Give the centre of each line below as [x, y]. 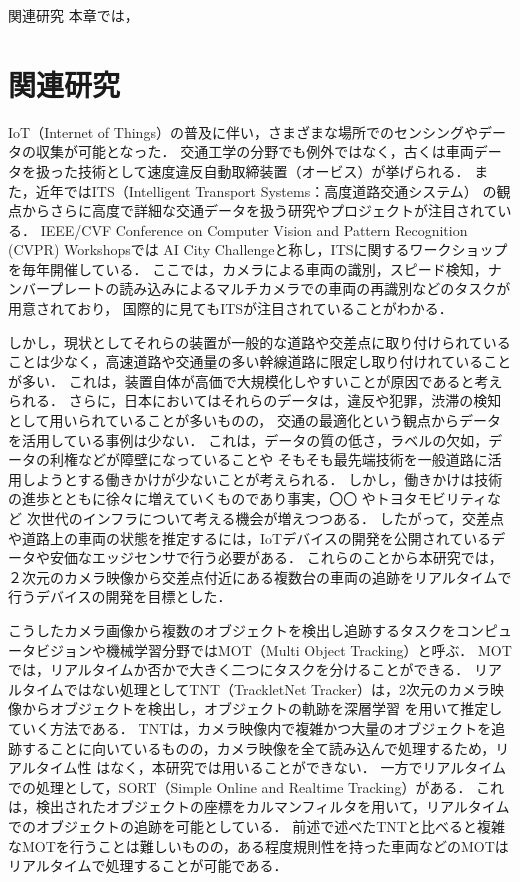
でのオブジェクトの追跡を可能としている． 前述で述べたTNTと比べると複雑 [256, 825]
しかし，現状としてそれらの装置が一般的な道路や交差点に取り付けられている [259, 341]
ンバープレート [57, 288]
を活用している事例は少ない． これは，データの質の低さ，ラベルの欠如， [248, 439]
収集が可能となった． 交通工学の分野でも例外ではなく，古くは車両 [254, 151]
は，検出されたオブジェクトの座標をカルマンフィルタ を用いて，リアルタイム [259, 806]
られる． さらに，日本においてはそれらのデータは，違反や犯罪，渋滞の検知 [255, 400]
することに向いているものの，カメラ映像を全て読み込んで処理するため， [258, 747]
